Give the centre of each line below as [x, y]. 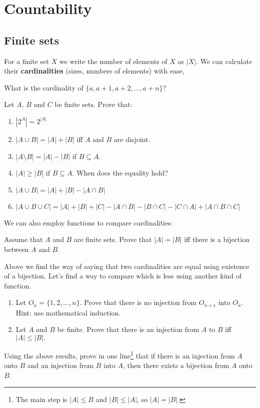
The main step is [41, 399]
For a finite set [26, 61]
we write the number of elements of [113, 61]
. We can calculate [224, 61]
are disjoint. [132, 139]
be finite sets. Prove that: [93, 104]
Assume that [23, 239]
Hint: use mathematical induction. [68, 312]
